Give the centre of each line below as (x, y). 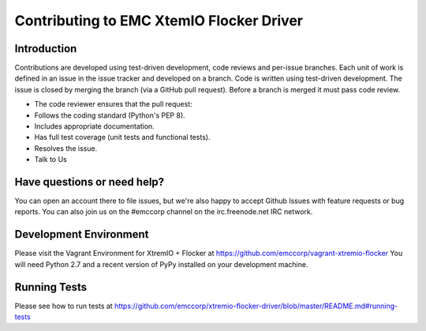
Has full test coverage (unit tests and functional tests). (122, 137)
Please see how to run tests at (64, 306)
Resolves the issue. (66, 148)
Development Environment (82, 234)
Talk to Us (50, 160)
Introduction (46, 49)
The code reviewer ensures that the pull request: (113, 104)
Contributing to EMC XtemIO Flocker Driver (159, 21)
